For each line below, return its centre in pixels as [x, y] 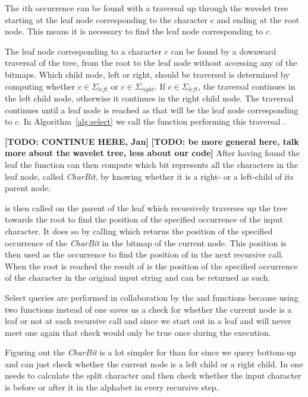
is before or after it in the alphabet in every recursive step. [112, 387]
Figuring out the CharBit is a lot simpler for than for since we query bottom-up [150, 352]
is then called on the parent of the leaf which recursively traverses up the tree [146, 207]
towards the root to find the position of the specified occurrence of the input [144, 219]
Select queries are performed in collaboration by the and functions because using [152, 297]
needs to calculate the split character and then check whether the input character [153, 375]
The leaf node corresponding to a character [83, 51]
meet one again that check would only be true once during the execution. [138, 332]
